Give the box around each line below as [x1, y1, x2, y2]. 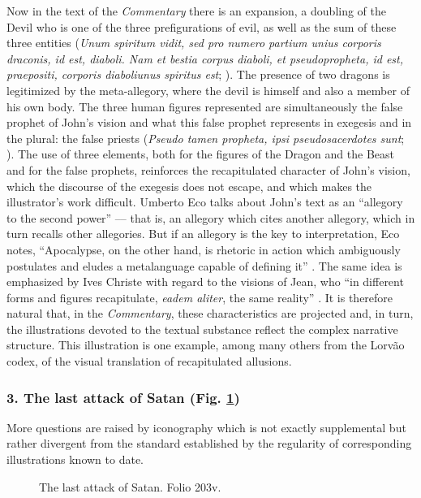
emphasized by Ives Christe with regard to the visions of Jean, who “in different [6, 273, 404, 290]
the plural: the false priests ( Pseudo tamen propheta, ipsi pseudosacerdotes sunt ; [6, 129, 405, 146]
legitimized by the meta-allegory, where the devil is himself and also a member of [6, 81, 410, 98]
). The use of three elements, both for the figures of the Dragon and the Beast [6, 145, 394, 162]
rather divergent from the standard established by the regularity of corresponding [6, 435, 412, 452]
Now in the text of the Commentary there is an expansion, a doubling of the [6, 2, 387, 19]
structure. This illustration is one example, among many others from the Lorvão [6, 336, 405, 353]
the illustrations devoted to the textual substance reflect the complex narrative [6, 320, 398, 337]
